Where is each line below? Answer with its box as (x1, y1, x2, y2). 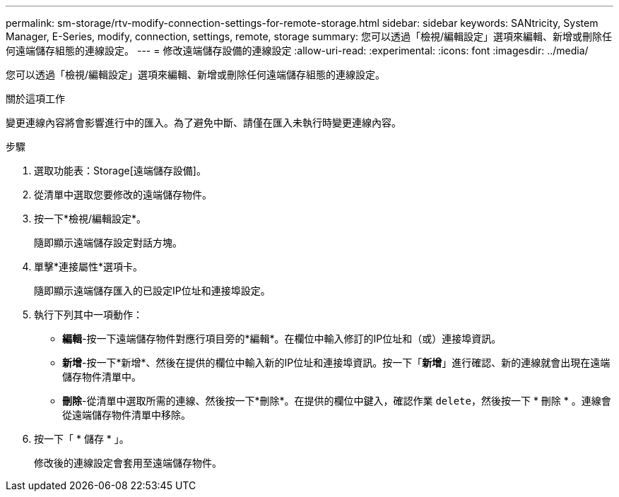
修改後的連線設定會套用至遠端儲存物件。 (34, 457, 222, 469)
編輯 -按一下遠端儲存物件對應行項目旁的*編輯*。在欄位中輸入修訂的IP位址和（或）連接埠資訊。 (62, 333, 502, 345)
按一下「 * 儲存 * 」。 (34, 433, 129, 445)
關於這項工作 (6, 92, 65, 104)
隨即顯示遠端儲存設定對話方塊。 (34, 236, 182, 248)
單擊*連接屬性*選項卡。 (34, 261, 143, 273)
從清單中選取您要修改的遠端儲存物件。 (34, 188, 212, 200)
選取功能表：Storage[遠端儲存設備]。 (34, 164, 206, 176)
